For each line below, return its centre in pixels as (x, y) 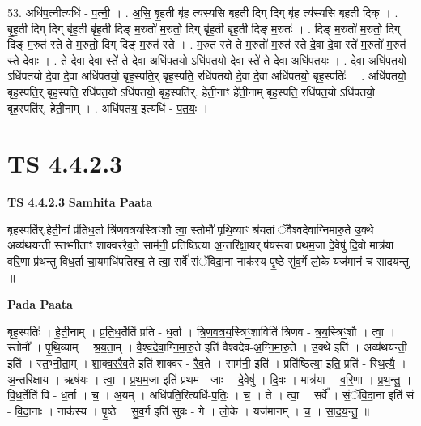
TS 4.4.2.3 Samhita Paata (80, 202)
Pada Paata (40, 304)
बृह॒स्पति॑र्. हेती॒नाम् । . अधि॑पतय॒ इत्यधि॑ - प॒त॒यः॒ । (108, 107)
